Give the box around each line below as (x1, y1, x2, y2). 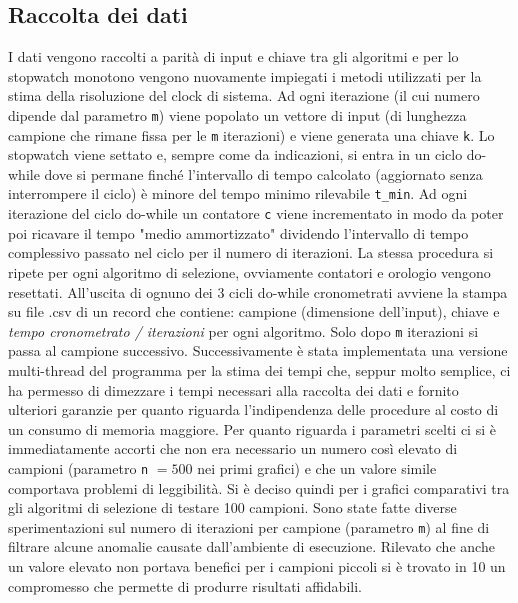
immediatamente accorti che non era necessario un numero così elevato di (8, 438, 458, 459)
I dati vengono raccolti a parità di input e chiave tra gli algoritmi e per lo (8, 46, 459, 67)
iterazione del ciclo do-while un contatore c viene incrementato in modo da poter (8, 203, 504, 224)
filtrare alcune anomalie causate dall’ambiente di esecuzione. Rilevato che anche (8, 536, 495, 557)
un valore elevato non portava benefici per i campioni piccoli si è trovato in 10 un (8, 556, 506, 577)
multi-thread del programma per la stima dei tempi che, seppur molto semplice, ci (8, 360, 511, 381)
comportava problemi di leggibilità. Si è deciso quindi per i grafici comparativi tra (8, 477, 510, 498)
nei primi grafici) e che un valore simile (197, 457, 437, 478)
